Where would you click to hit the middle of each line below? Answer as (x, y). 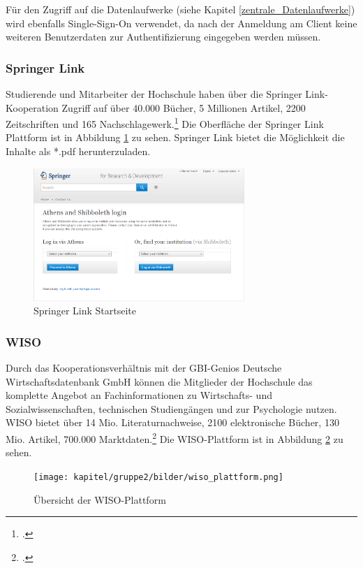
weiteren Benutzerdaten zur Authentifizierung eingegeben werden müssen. (163, 37)
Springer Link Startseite (85, 311)
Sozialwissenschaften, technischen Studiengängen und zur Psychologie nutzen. (171, 408)
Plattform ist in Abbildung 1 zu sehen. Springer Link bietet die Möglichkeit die (175, 137)
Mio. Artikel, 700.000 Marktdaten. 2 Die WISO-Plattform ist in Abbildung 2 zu (175, 438)
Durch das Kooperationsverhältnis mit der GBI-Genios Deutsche (144, 368)
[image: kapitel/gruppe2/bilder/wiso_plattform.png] (158, 477)
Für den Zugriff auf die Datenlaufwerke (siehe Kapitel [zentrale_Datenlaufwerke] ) (180, 9)
